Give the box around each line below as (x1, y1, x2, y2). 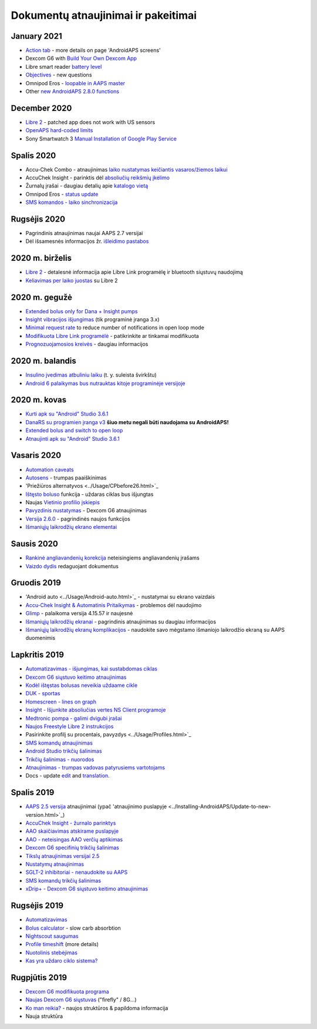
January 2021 (11, 31, 62, 41)
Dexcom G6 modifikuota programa (25, 988, 109, 995)
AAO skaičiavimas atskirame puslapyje (25, 827, 119, 834)
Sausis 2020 (11, 539, 58, 549)
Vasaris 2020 (11, 450, 62, 461)
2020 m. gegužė (11, 292, 73, 302)
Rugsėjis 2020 (11, 214, 66, 224)
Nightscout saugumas (25, 932, 79, 940)
